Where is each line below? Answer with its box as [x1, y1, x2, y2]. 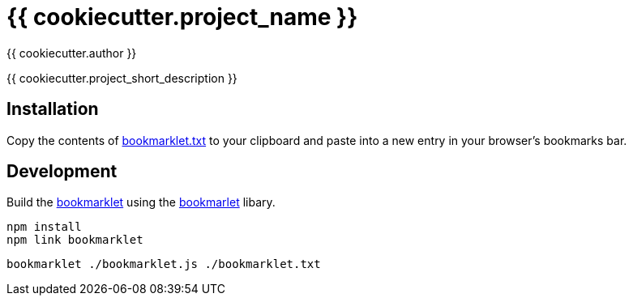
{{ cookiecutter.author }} [6, 45, 137, 60]
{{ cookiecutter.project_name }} [6, 3, 358, 31]
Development [6, 161, 118, 182]
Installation [6, 99, 99, 120]
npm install [6, 220, 82, 234]
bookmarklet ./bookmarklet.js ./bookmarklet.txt [6, 257, 321, 271]
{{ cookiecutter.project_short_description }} [6, 70, 237, 85]
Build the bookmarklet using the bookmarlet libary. [6, 195, 276, 210]
